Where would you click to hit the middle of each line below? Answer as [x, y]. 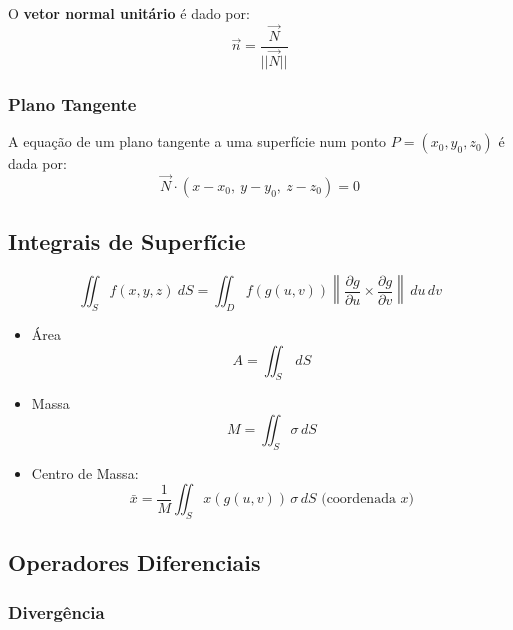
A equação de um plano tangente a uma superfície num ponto [197, 141]
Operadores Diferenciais [134, 562]
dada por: [37, 163]
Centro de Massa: [85, 472]
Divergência [56, 611]
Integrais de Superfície [127, 241]
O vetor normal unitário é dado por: [129, 13]
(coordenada [358, 499]
